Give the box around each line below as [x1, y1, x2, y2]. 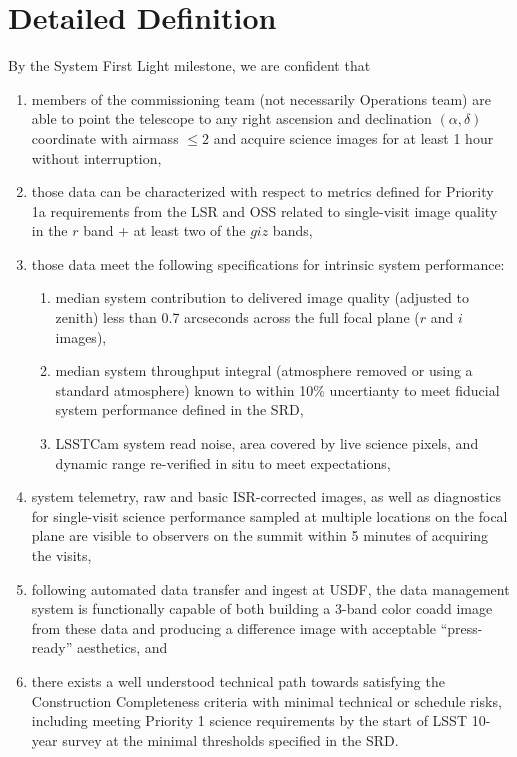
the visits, [31, 545, 92, 565]
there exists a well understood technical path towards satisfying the [31, 670, 445, 691]
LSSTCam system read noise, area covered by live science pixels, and [55, 433, 479, 454]
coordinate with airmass [31, 127, 179, 148]
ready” [31, 637, 73, 658]
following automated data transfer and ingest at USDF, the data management [31, 578, 510, 599]
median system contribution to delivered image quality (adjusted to [55, 287, 469, 308]
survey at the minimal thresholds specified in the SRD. [62, 729, 399, 750]
